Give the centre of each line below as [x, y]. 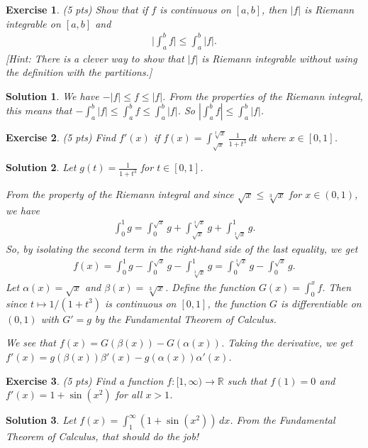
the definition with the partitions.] [79, 72]
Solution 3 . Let [41, 420]
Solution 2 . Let [41, 167]
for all [129, 394]
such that [247, 380]
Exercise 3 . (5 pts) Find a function [85, 380]
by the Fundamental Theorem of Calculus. [185, 318]
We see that [31, 343]
